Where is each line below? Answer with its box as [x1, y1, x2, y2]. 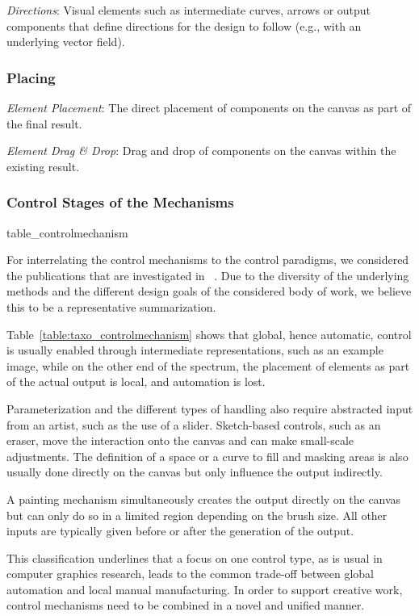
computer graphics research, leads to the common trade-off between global [6, 565, 374, 582]
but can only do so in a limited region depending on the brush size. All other [6, 506, 388, 523]
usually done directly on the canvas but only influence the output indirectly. [6, 463, 383, 480]
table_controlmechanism [6, 224, 128, 241]
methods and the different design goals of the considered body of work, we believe [6, 283, 412, 300]
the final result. [6, 115, 82, 132]
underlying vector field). [6, 33, 125, 50]
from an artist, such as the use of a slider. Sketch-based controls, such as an [6, 416, 381, 433]
